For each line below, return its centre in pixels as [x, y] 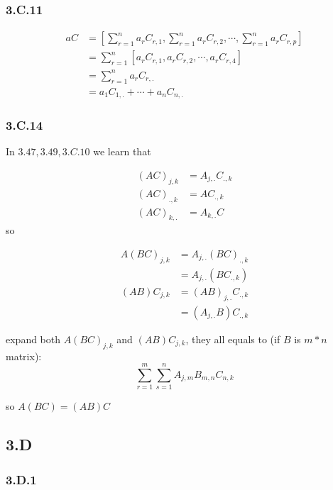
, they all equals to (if [233, 339]
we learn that [122, 151]
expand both [33, 339]
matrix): [24, 356]
